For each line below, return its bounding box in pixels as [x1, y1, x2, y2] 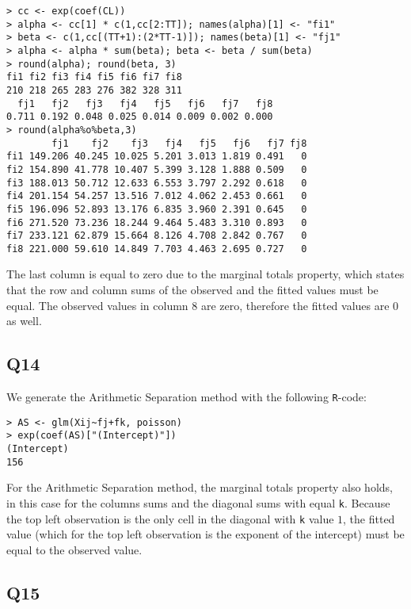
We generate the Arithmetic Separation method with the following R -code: [6, 389, 367, 405]
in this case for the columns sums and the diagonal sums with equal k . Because [6, 494, 390, 511]
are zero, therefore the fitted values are [200, 297, 390, 313]
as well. [6, 312, 42, 329]
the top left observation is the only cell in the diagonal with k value [6, 510, 334, 527]
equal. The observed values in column [6, 297, 188, 313]
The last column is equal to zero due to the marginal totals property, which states [6, 266, 405, 282]
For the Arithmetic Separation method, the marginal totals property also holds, [6, 479, 393, 496]
